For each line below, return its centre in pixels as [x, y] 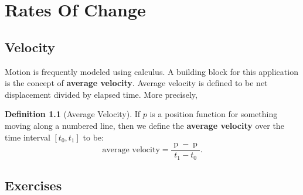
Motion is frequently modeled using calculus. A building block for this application [151, 71]
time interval [28, 137]
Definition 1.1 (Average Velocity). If [73, 114]
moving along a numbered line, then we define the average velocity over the [144, 125]
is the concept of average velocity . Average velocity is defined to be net [136, 83]
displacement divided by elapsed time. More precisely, [101, 94]
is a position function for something [214, 114]
